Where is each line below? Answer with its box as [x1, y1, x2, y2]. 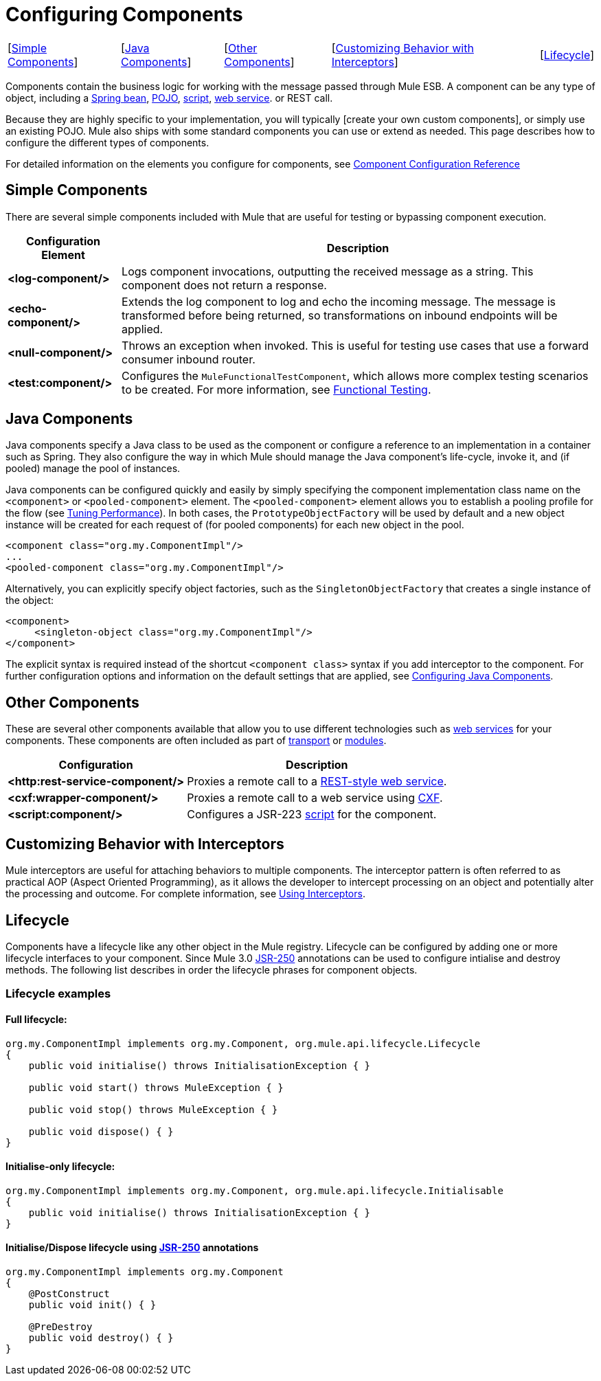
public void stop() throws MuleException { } [28, 1103, 278, 1115]
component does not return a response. [122, 278, 327, 292]
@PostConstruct [28, 1288, 110, 1299]
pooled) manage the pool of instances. [5, 462, 181, 475]
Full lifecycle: [5, 1013, 67, 1025]
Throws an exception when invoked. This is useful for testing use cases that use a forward [122, 338, 589, 352]
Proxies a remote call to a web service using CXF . [187, 791, 443, 805]
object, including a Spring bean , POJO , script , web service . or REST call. [5, 91, 333, 104]
